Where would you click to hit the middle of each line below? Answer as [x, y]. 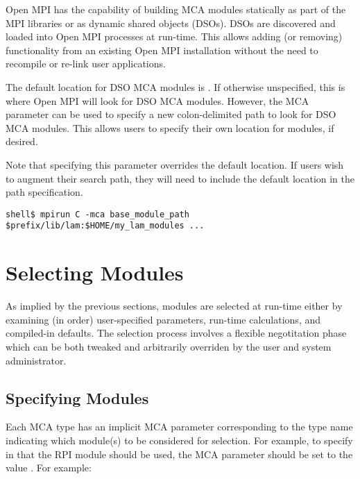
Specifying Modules [77, 397]
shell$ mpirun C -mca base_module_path [97, 214]
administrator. [36, 360]
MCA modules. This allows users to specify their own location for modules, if [170, 127]
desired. [22, 141]
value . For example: [49, 468]
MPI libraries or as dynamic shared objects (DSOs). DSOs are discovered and [171, 23]
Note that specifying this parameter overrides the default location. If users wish [175, 164]
